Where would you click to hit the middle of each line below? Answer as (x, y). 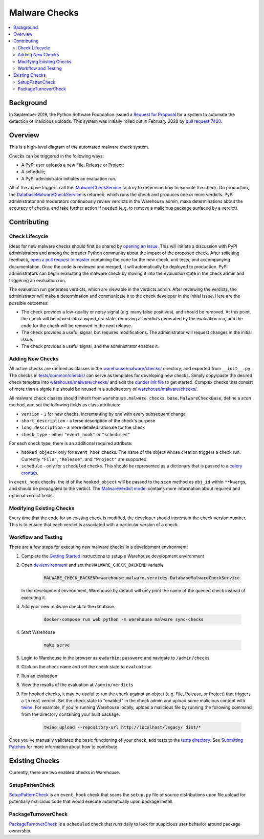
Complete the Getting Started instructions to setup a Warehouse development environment (113, 556)
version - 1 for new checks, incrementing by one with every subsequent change (103, 414)
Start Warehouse (38, 632)
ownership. (20, 831)
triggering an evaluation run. (37, 280)
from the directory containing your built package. (71, 714)
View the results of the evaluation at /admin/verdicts (77, 685)
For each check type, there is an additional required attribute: (71, 443)
